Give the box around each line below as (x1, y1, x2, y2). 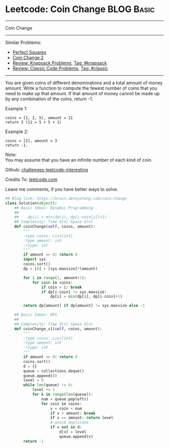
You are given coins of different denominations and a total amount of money (5, 80, 163, 86)
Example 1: (5, 105, 28, 111)
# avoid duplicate (50, 420, 89, 425)
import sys (23, 257, 46, 262)
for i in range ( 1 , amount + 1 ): (23, 275, 87, 280)
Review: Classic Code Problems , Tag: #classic (12, 65, 108, 71)
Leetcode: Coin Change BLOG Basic (5, 4, 155, 15)
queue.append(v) (59, 434, 94, 439)
